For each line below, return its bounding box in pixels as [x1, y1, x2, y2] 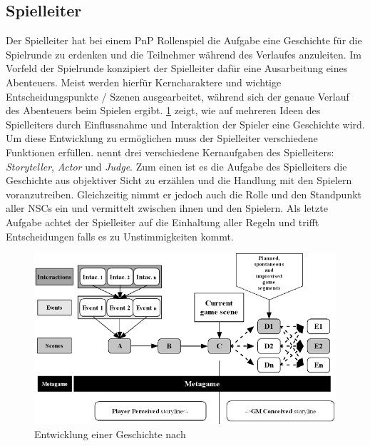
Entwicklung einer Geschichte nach [34, 426, 186, 441]
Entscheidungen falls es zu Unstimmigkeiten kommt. [6, 228, 234, 243]
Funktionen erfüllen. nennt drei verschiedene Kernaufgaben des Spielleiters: [6, 144, 334, 159]
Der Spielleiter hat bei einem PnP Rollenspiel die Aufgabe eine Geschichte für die [6, 33, 362, 48]
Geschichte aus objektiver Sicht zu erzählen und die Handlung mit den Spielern [6, 173, 352, 188]
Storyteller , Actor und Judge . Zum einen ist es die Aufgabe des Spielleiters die [6, 158, 347, 173]
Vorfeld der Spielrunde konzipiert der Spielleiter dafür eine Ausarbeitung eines [6, 61, 348, 76]
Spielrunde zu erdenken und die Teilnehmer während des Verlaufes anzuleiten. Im [6, 46, 361, 61]
